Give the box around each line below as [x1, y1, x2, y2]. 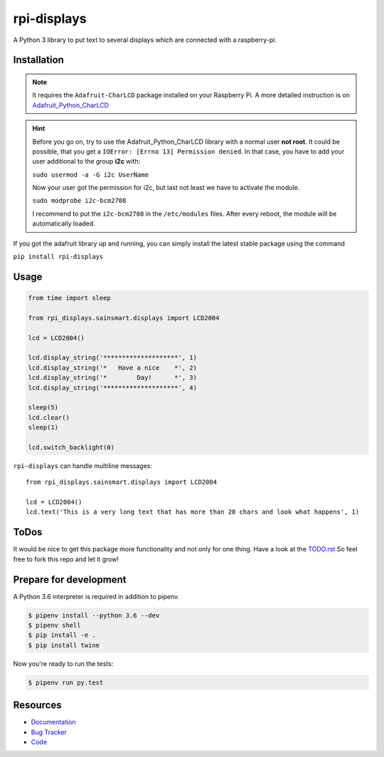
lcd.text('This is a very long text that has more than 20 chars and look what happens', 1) [26, 508, 360, 516]
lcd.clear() [28, 413, 70, 421]
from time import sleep [28, 294, 112, 302]
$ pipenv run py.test [28, 678, 104, 687]
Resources [13, 699, 62, 711]
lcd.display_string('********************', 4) [28, 383, 197, 391]
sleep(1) [28, 423, 59, 432]
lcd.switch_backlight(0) [28, 443, 115, 451]
